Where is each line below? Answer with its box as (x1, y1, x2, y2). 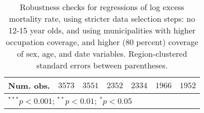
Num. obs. (8, 80, 50, 91)
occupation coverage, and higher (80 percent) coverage (6, 36, 198, 48)
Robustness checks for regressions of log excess (20, 1, 184, 13)
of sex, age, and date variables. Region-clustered (17, 48, 187, 59)
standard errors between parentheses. (36, 59, 168, 71)
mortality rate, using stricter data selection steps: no (9, 13, 195, 24)
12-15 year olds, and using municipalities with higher (8, 24, 196, 36)
